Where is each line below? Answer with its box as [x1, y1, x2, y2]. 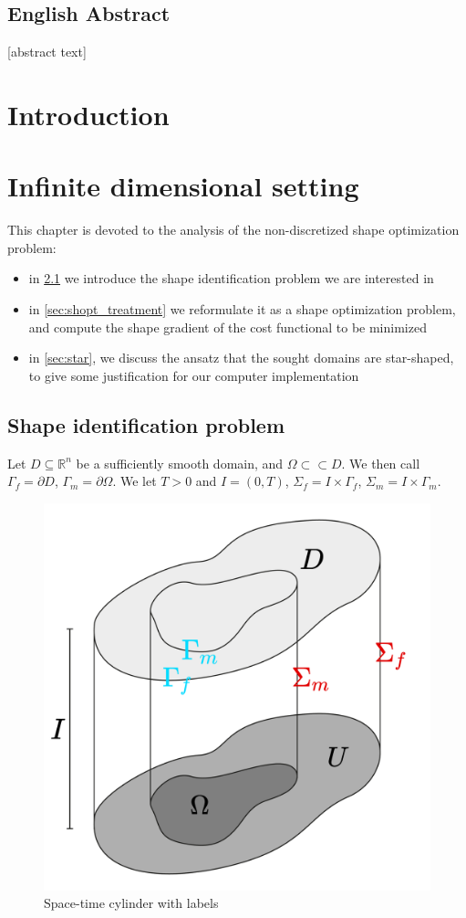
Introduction [7, 95, 170, 132]
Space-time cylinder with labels [44, 893, 219, 913]
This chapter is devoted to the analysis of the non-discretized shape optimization [7, 220, 460, 239]
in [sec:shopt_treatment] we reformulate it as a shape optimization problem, [28, 300, 456, 319]
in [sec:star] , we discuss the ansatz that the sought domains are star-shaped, [28, 348, 454, 367]
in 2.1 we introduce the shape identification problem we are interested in [28, 269, 434, 288]
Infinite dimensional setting [7, 167, 359, 205]
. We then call [341, 453, 420, 472]
